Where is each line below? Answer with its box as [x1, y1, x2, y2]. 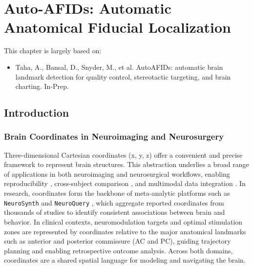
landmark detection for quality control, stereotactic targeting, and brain [15, 71, 231, 82]
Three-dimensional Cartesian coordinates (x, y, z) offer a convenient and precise [4, 149, 243, 160]
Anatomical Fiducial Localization [4, 17, 231, 37]
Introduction [4, 105, 69, 120]
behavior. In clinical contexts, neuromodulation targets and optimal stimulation [4, 216, 243, 227]
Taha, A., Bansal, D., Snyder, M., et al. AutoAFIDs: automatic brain [15, 62, 223, 72]
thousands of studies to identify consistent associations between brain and [4, 207, 225, 217]
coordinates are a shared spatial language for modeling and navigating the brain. [4, 255, 246, 265]
